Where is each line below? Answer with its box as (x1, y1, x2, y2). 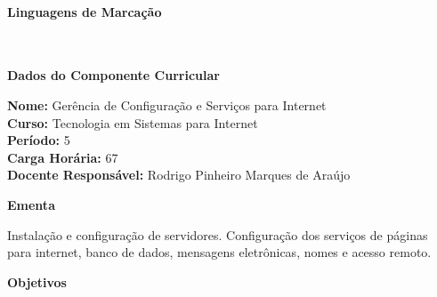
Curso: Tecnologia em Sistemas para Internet (7, 113, 258, 132)
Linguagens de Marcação (7, 2, 162, 20)
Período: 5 (7, 131, 70, 149)
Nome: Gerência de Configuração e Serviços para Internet (7, 95, 327, 114)
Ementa (7, 195, 55, 213)
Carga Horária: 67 (7, 148, 118, 166)
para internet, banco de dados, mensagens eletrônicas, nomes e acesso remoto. (7, 243, 432, 261)
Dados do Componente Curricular (7, 66, 220, 84)
